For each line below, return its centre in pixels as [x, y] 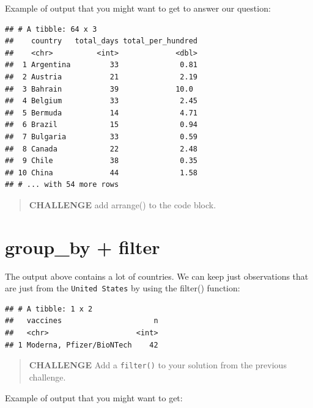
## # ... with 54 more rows [62, 185]
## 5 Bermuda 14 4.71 [101, 113]
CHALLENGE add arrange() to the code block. [123, 204]
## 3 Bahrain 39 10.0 [99, 89]
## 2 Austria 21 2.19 [101, 77]
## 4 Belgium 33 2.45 [101, 101]
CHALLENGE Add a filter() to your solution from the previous [158, 365]
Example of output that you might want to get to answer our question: [138, 8]
